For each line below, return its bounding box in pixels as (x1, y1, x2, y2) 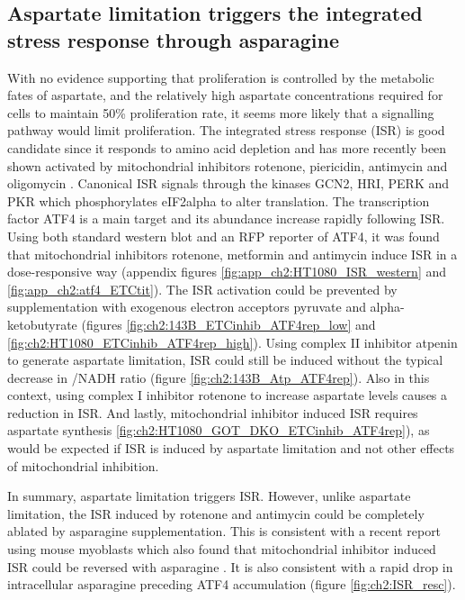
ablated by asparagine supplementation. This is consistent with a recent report (7, 522, 442, 541)
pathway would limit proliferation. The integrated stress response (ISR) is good (7, 121, 445, 140)
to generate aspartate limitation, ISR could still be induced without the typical (7, 350, 443, 369)
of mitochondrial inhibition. (7, 456, 159, 475)
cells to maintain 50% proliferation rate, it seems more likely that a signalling (7, 103, 434, 122)
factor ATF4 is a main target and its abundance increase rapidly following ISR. (7, 209, 445, 228)
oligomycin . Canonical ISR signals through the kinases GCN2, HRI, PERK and (7, 174, 450, 193)
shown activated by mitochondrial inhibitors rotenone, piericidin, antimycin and (7, 156, 448, 175)
